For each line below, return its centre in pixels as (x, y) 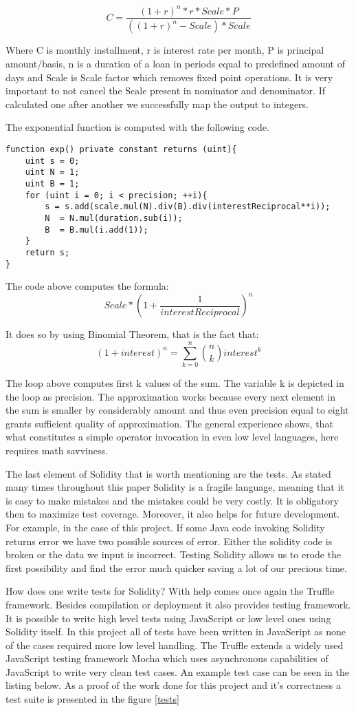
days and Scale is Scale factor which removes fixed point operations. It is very (169, 77)
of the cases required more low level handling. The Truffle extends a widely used (175, 645)
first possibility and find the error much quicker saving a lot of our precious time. (176, 567)
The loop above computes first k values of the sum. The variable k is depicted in (175, 383)
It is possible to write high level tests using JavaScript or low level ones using (168, 618)
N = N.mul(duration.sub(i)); (114, 218)
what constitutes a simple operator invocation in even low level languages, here (172, 437)
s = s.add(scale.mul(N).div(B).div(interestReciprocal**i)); (188, 207)
